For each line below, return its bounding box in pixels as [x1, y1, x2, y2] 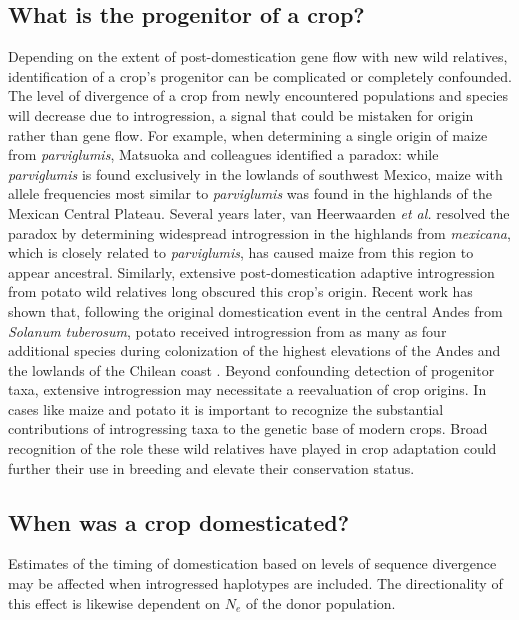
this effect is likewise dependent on [8, 592, 221, 613]
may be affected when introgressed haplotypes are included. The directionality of [8, 573, 503, 594]
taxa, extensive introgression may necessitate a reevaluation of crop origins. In [8, 379, 487, 400]
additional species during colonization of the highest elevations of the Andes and [8, 340, 501, 361]
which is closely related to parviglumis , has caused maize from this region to [8, 242, 474, 263]
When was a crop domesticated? [8, 506, 350, 537]
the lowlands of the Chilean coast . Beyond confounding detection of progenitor [8, 359, 495, 380]
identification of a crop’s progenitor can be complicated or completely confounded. [8, 65, 512, 86]
